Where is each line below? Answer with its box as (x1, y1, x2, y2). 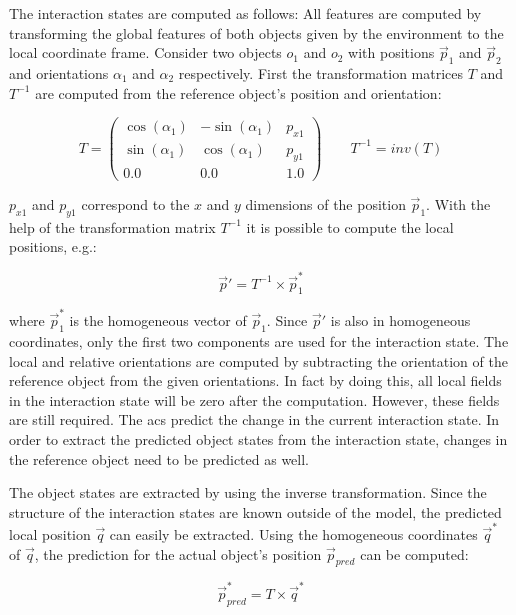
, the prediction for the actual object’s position (34, 543, 322, 564)
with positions (348, 42, 435, 63)
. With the (426, 193, 491, 214)
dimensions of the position (245, 193, 406, 214)
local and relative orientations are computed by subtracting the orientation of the (9, 350, 508, 371)
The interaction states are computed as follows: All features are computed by (9, 3, 482, 23)
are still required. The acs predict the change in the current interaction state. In (9, 409, 500, 430)
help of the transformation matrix (9, 216, 216, 237)
